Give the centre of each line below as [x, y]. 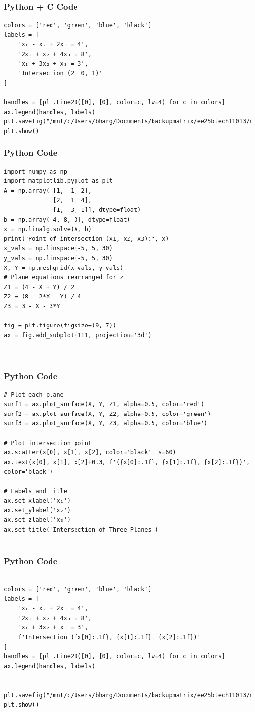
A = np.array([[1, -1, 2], [48, 191]
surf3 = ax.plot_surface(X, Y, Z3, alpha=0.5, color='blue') [106, 424]
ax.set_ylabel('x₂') [38, 510]
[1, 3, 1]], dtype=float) [97, 210]
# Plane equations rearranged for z [64, 278]
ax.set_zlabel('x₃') [38, 520]
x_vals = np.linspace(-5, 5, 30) [58, 249]
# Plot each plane [34, 395]
